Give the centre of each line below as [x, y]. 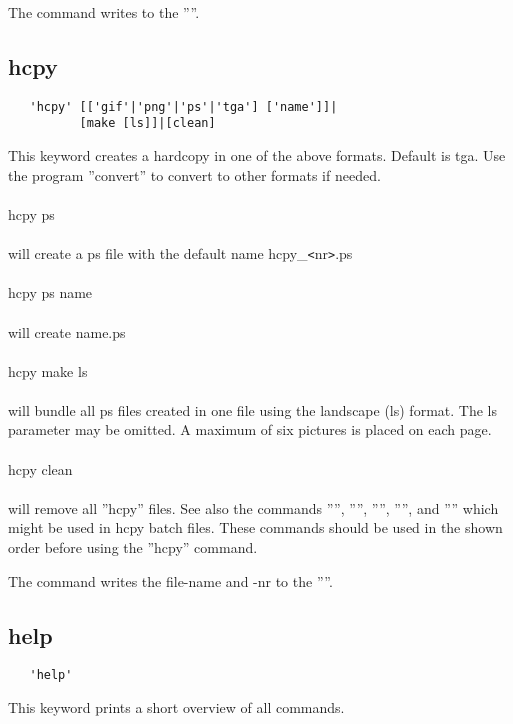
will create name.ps [67, 331]
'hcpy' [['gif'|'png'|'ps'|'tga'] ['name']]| [183, 106]
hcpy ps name [50, 292]
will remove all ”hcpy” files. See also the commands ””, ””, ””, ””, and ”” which [253, 507]
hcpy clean [40, 468]
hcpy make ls [48, 370]
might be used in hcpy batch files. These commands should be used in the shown [255, 527]
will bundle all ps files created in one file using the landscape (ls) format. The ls [252, 409]
